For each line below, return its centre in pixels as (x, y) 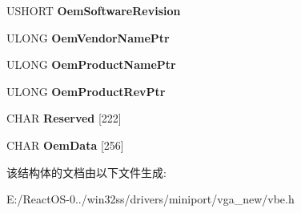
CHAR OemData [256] (65, 145)
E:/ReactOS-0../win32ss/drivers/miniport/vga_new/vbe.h (150, 199)
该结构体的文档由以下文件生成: (86, 172)
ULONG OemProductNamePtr (91, 64)
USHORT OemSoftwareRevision (94, 10)
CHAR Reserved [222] (64, 118)
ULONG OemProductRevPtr (86, 91)
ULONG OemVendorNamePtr (88, 37)
